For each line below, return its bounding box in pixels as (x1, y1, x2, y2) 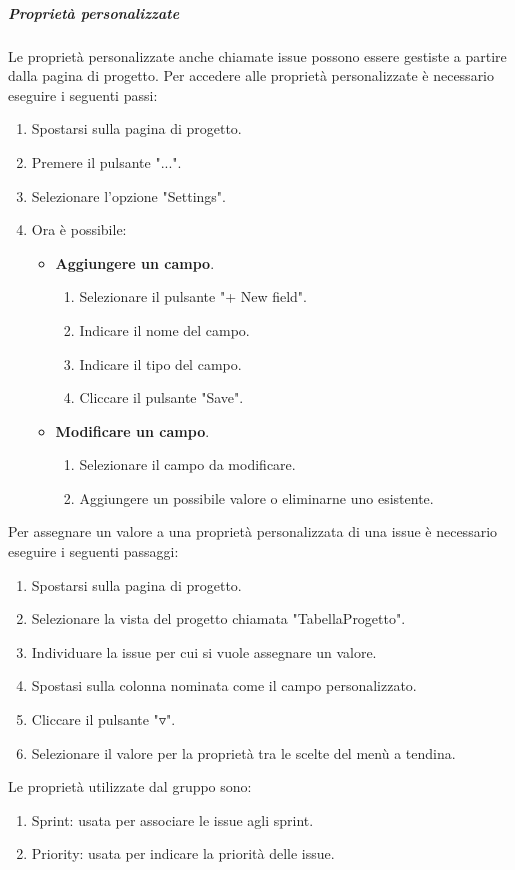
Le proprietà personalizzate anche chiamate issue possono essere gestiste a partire (8, 45, 507, 66)
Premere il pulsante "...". (31, 151, 182, 172)
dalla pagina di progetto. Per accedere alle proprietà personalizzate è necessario (8, 65, 495, 86)
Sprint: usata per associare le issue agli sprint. (31, 809, 314, 830)
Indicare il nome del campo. (79, 319, 250, 340)
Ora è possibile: (31, 219, 127, 240)
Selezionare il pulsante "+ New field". (79, 286, 307, 307)
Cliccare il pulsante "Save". (79, 387, 244, 408)
